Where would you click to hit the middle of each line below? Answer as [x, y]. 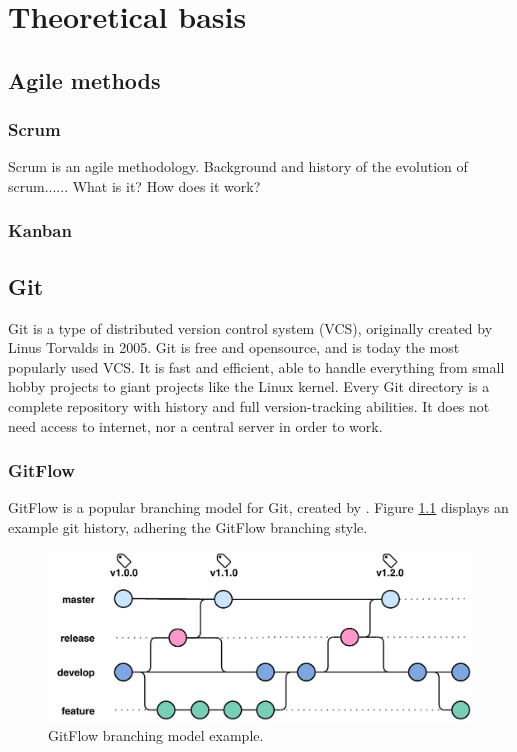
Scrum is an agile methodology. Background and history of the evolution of [238, 166]
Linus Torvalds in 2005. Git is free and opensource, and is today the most [234, 347]
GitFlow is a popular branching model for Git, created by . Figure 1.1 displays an [258, 507]
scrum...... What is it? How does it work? [134, 185]
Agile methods [84, 79]
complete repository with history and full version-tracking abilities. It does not [249, 405]
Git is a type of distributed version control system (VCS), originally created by [250, 327]
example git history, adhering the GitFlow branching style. [188, 526]
